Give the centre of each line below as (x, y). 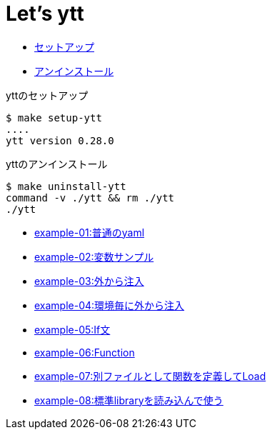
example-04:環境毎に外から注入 (110, 305)
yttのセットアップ (47, 95)
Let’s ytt (45, 14)
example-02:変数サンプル (94, 256)
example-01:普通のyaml (90, 232)
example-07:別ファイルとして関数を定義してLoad (150, 376)
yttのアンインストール (57, 164)
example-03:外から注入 (89, 281)
